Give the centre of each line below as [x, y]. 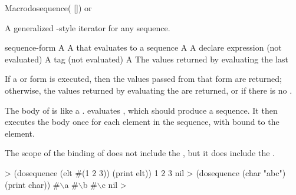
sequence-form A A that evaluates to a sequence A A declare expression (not [143, 47]
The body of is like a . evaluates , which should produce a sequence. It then [141, 110]
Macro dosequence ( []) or [48, 8]
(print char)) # [32, 184]
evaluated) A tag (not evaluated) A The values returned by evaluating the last [147, 59]
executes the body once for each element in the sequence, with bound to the [142, 122]
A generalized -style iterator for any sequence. [88, 27]
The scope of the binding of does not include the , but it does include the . [140, 153]
